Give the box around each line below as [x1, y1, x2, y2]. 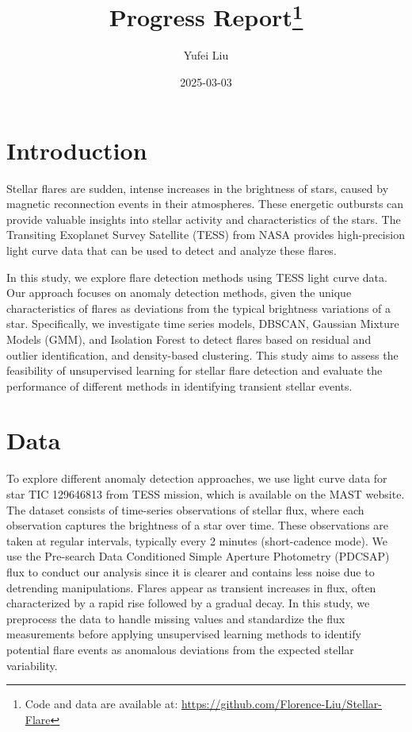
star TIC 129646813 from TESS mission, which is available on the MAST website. [6, 486, 405, 503]
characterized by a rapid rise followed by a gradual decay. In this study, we [6, 595, 370, 611]
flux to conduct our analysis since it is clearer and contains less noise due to [6, 563, 375, 580]
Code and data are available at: [25, 695, 178, 712]
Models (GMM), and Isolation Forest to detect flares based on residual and [6, 330, 372, 347]
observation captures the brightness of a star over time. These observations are [6, 517, 388, 534]
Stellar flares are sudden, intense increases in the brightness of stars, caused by [6, 179, 389, 196]
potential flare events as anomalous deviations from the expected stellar [6, 641, 354, 657]
